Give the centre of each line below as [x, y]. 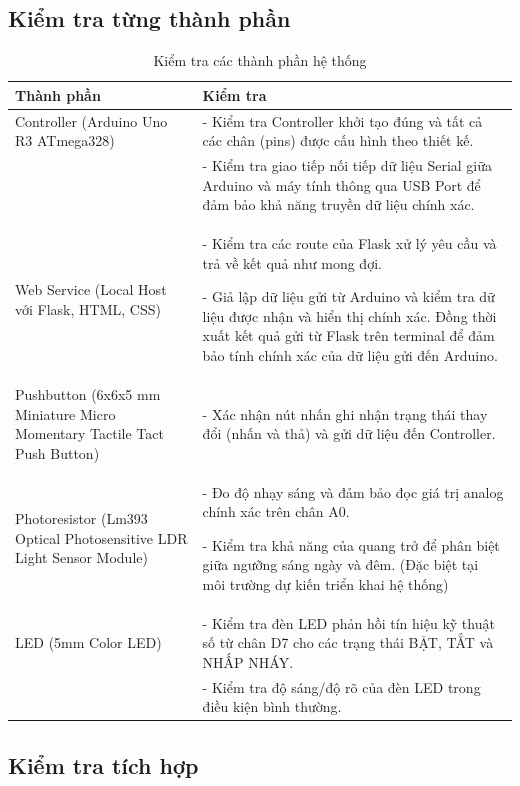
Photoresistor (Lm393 [81, 518]
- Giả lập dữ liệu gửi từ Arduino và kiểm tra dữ [348, 296]
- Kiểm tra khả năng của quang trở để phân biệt [351, 544]
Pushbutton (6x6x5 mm [88, 393]
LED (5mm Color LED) [88, 642]
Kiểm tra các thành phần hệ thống [260, 60]
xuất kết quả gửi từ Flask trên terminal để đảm [348, 335]
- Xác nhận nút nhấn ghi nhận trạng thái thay [345, 413]
